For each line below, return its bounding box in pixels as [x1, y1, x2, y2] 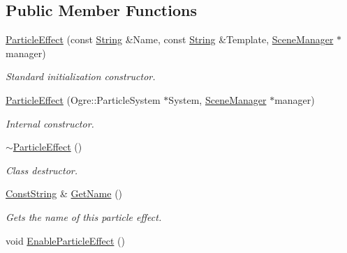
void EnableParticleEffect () [6, 233, 125, 247]
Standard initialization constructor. [6, 69, 156, 84]
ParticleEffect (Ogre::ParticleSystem [6, 92, 161, 107]
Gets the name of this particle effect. [6, 209, 162, 224]
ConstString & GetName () [6, 186, 123, 201]
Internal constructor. [6, 116, 94, 130]
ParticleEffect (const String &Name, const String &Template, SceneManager [6, 32, 334, 47]
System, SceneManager [168, 92, 267, 107]
